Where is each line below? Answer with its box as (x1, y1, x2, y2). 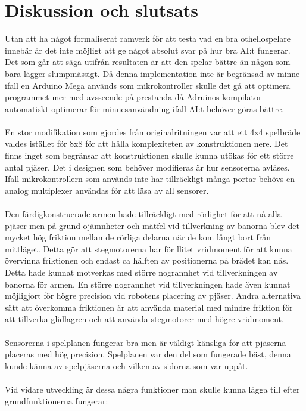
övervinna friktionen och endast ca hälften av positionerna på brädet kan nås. (5, 254, 289, 267)
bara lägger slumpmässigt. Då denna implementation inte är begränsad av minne (5, 67, 300, 79)
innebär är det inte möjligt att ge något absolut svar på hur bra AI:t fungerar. (5, 44, 291, 56)
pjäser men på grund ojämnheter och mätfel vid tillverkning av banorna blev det (5, 219, 299, 231)
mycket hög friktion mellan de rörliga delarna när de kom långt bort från (5, 231, 271, 243)
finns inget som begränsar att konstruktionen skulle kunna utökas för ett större (5, 149, 294, 162)
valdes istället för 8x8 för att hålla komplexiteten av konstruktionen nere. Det (5, 137, 288, 150)
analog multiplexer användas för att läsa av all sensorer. (5, 184, 209, 196)
